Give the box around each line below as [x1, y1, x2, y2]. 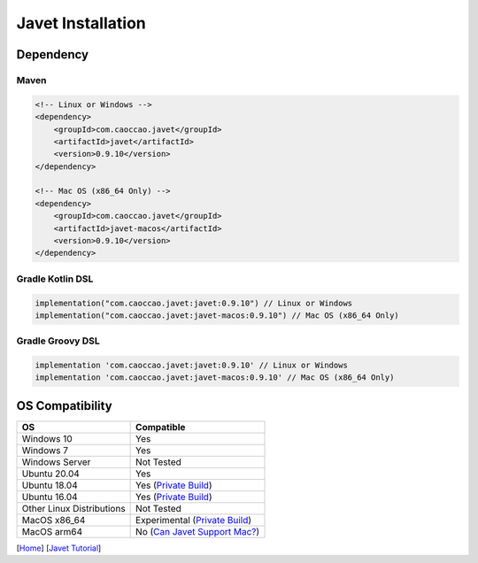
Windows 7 [21, 443, 69, 456]
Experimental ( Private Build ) [135, 513, 252, 526]
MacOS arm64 [21, 525, 83, 537]
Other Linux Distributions [21, 502, 126, 514]
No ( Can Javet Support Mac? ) [135, 525, 260, 537]
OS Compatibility [16, 398, 112, 413]
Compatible [135, 420, 186, 433]
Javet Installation [16, 13, 146, 33]
